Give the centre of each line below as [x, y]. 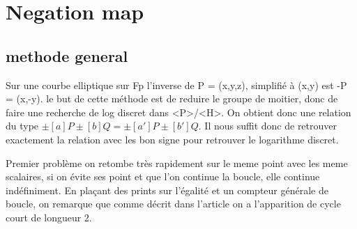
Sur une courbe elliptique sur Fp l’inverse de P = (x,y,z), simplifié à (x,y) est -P [176, 85]
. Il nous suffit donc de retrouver [268, 126]
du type [22, 126]
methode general [67, 55]
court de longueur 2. [49, 217]
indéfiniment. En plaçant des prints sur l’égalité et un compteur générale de [167, 190]
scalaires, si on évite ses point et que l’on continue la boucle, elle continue [163, 176]
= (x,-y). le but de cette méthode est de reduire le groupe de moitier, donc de [172, 98]
